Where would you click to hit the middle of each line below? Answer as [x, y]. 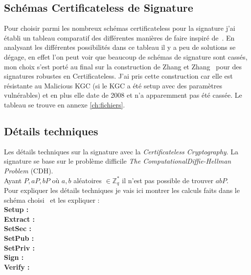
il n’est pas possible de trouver [168, 180]
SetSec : [18, 228]
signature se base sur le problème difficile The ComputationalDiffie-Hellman [118, 161]
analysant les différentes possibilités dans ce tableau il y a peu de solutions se [120, 47]
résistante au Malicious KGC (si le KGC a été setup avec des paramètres [113, 85]
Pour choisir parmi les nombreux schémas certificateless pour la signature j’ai [120, 28]
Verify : [17, 266]
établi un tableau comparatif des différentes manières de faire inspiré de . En [119, 37]
